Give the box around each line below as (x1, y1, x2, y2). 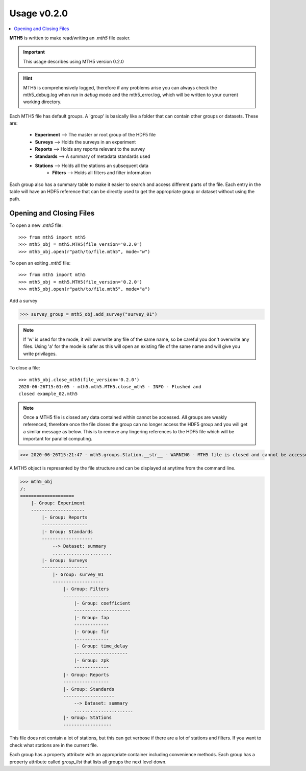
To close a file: (9, 365, 40, 371)
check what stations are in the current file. (9, 742, 98, 748)
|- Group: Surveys (41, 557, 88, 563)
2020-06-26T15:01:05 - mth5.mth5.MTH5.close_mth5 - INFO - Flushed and (18, 384, 201, 389)
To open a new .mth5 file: (9, 222, 63, 228)
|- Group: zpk (74, 657, 109, 663)
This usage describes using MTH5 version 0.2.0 (23, 58, 124, 64)
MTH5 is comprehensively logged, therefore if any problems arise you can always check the (23, 84, 217, 90)
